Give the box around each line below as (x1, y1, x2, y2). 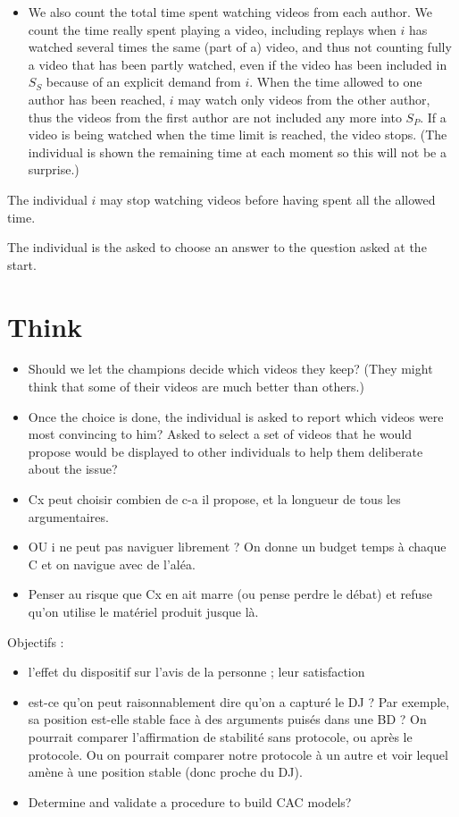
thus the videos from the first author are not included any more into (28, 107, 402, 126)
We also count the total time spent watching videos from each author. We (28, 3, 432, 21)
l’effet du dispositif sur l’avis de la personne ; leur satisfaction (28, 662, 365, 681)
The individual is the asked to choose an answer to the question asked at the (7, 238, 427, 257)
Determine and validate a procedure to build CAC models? (28, 792, 352, 811)
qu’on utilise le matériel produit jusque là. (28, 602, 259, 620)
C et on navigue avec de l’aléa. (28, 554, 196, 573)
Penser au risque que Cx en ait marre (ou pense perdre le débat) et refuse (28, 585, 433, 603)
